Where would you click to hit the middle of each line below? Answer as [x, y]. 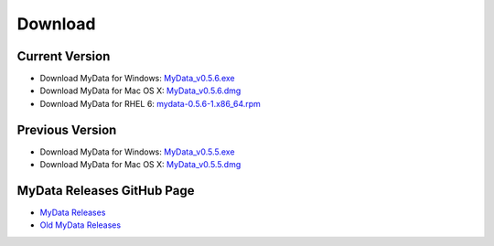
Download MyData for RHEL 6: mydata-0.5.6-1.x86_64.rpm [150, 103]
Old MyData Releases [81, 225]
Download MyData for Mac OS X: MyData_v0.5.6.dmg [140, 91]
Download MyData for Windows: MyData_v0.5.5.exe [137, 152]
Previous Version [67, 129]
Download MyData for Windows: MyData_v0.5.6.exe [137, 79]
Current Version [64, 56]
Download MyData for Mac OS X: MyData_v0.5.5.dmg [140, 165]
